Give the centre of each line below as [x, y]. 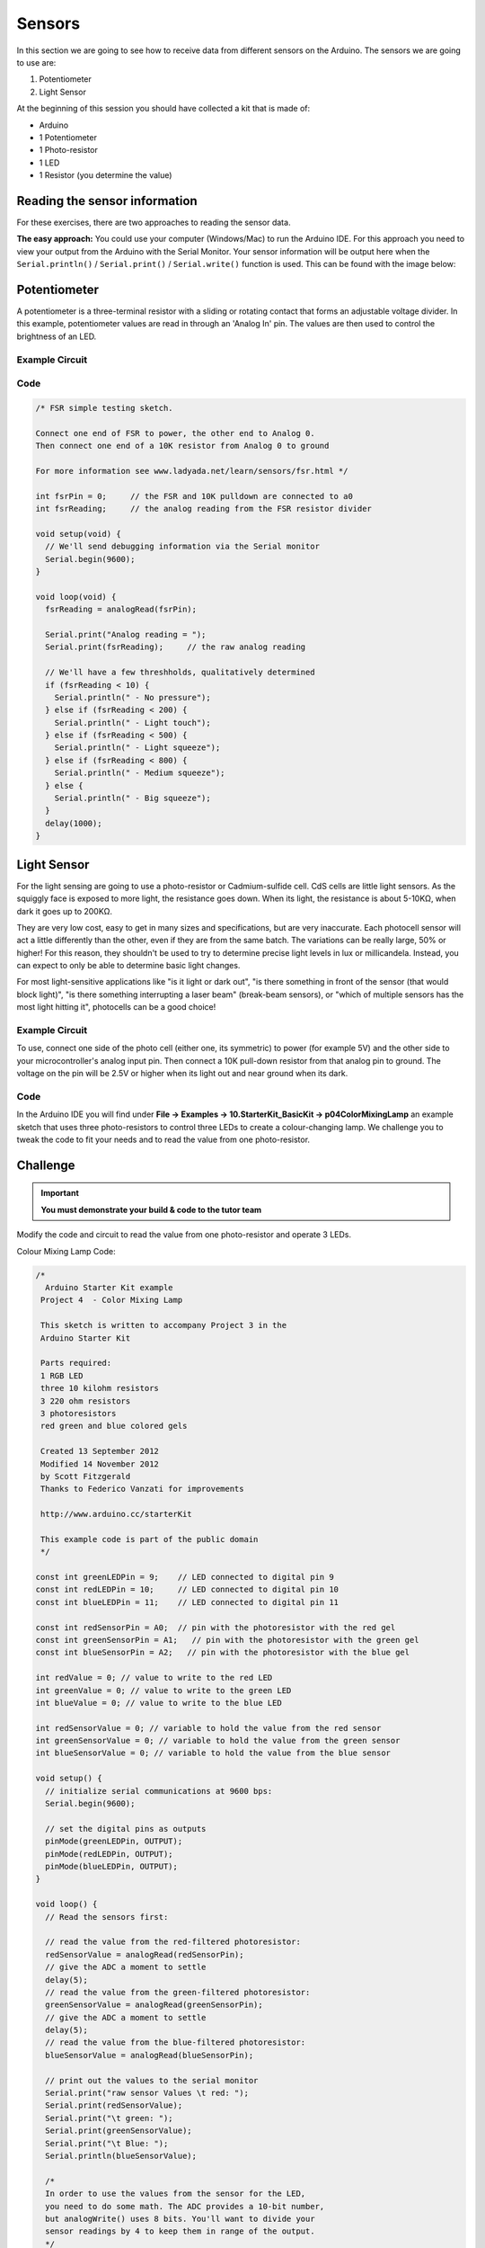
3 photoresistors [79, 1413]
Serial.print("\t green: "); [110, 2118]
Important [60, 1193]
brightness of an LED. [57, 336]
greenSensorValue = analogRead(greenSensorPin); [154, 2005]
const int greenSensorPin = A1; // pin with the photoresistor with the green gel [227, 1640]
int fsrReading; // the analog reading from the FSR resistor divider [204, 509]
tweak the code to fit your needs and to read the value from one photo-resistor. [163, 1140]
